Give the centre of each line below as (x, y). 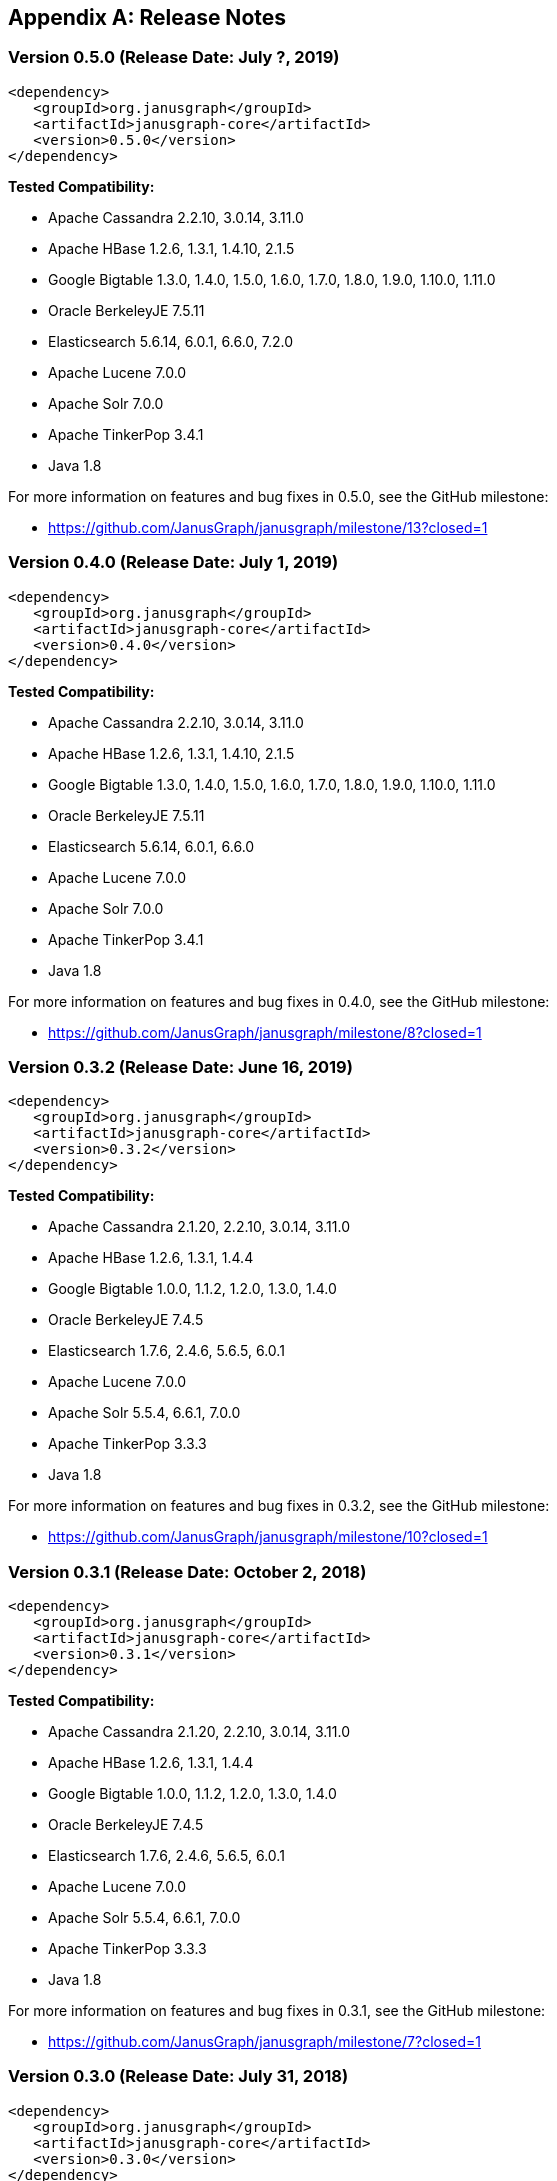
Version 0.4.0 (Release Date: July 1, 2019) (173, 562)
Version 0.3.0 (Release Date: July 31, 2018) (178, 2076)
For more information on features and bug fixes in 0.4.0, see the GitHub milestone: (279, 1001)
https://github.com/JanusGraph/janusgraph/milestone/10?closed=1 (268, 1537)
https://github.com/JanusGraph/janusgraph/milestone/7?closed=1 (264, 2042)
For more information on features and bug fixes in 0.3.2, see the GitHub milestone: (279, 1506)
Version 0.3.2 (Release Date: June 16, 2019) (180, 1066)
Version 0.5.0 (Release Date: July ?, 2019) (174, 57)
